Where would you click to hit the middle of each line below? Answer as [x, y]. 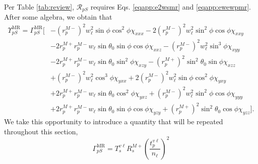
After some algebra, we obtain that [58, 17]
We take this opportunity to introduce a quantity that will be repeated [114, 121]
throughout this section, [41, 131]
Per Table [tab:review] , [39, 7]
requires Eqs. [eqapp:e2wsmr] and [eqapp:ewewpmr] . [171, 7]
